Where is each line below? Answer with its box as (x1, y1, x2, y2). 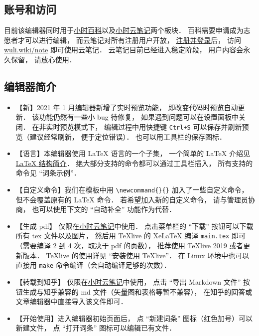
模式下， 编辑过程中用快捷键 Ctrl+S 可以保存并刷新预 (74, 121, 249, 132)
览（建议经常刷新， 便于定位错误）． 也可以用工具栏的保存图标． (15, 131, 227, 142)
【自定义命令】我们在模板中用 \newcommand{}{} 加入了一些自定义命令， (15, 184, 249, 194)
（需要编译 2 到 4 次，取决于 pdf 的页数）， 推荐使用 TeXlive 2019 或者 (15, 240, 244, 251)
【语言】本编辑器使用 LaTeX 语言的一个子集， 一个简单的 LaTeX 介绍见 (15, 148, 250, 159)
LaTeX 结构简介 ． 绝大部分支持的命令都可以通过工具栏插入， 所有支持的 (15, 158, 253, 168)
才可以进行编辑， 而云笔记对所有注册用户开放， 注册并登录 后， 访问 (17, 34, 241, 45)
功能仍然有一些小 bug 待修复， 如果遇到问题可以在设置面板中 (39, 112, 239, 122)
